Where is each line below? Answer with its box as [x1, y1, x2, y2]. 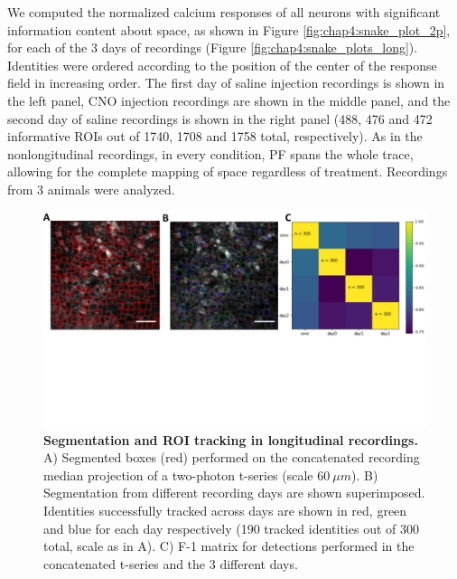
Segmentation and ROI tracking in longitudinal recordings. [43, 430, 418, 449]
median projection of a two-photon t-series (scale [43, 465, 313, 484]
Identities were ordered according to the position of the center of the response [7, 55, 437, 74]
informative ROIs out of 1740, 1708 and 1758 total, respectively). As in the [7, 127, 423, 146]
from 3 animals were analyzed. [7, 179, 175, 198]
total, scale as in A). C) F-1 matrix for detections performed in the [43, 536, 415, 555]
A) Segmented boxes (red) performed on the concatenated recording [43, 448, 420, 467]
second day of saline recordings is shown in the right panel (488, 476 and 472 [7, 109, 433, 128]
